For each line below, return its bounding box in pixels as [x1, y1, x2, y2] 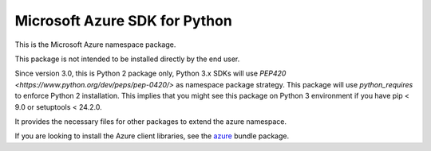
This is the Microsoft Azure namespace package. [14, 40, 176, 49]
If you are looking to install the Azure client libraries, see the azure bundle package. [14, 131, 290, 141]
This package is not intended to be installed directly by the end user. [14, 54, 240, 64]
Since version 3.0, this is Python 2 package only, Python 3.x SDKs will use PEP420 [14, 68, 287, 79]
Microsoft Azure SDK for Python [14, 12, 233, 29]
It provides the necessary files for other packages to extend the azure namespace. [14, 116, 287, 126]
